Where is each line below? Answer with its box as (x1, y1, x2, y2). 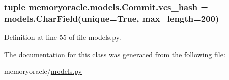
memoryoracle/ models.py (4, 66, 82, 76)
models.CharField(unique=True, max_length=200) (4, 12, 219, 24)
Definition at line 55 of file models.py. (4, 32, 121, 43)
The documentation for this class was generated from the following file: (4, 49, 225, 59)
